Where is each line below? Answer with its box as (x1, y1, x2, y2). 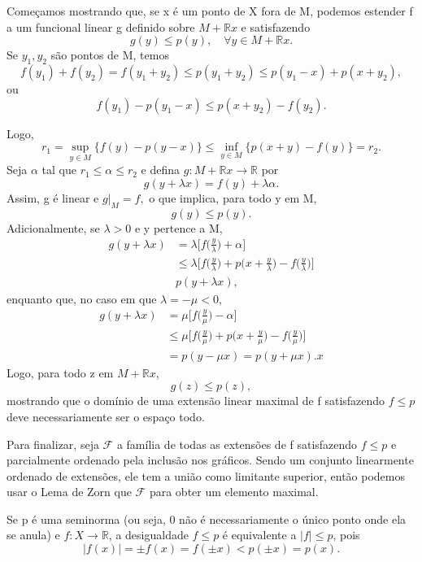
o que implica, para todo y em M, (149, 189, 317, 206)
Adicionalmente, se (7, 219, 100, 236)
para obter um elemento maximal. (149, 483, 319, 500)
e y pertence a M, (134, 219, 223, 236)
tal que (41, 161, 76, 178)
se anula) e (7, 526, 60, 543)
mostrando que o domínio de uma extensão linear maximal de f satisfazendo (7, 392, 385, 409)
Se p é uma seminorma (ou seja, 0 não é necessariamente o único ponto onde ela (7, 510, 407, 527)
